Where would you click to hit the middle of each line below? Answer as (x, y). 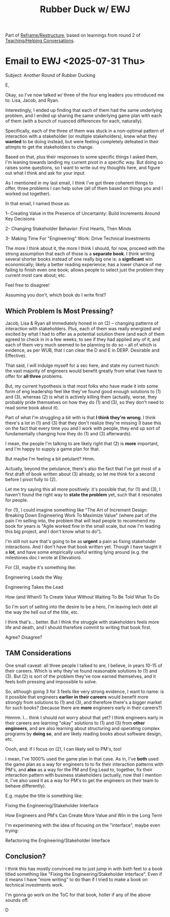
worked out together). (28, 194)
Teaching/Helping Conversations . (40, 41)
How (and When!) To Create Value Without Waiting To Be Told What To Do (82, 597)
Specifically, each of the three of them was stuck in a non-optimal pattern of (85, 131)
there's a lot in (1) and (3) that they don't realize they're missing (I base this (83, 423)
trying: (12, 830)
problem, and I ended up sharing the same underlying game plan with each (83, 116)
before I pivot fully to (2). (31, 479)
